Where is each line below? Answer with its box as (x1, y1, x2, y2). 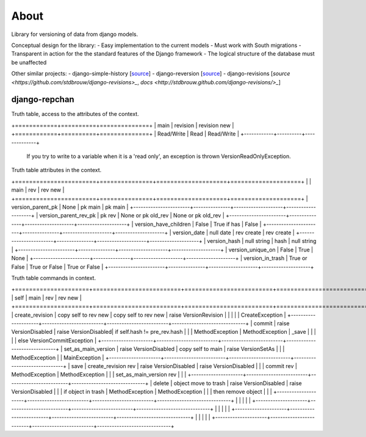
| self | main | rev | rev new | (11, 294, 82, 302)
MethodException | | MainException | (11, 354, 104, 361)
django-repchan (11, 95, 74, 105)
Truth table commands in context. (11, 275, 96, 282)
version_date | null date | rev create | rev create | (173, 229, 295, 236)
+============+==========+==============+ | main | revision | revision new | (11, 121, 234, 129)
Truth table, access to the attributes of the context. (11, 110, 140, 118)
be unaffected (11, 59, 47, 66)
